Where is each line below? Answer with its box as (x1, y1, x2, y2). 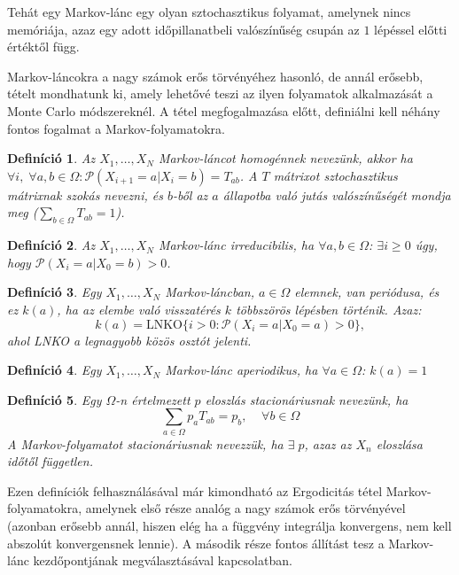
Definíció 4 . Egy (7, 361, 102, 379)
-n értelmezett (115, 390, 191, 408)
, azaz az (304, 434, 352, 453)
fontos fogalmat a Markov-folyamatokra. (7, 119, 225, 137)
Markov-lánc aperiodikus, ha (165, 361, 318, 379)
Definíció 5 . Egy (7, 390, 102, 408)
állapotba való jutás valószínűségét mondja (222, 185, 451, 204)
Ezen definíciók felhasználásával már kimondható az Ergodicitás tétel (7, 481, 383, 500)
